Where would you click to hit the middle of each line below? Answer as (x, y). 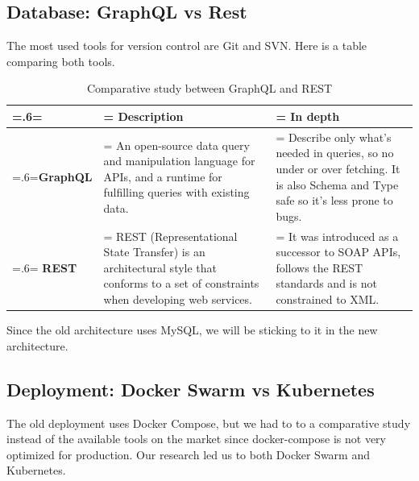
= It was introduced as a (337, 236)
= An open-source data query (176, 145)
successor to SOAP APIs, (338, 252)
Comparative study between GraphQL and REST (209, 88)
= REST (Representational (170, 236)
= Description (143, 116)
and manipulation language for (179, 161)
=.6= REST (45, 267)
